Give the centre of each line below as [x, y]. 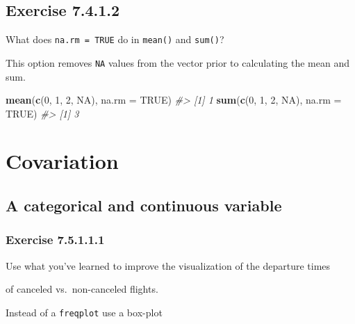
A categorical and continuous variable [144, 205]
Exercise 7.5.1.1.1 [55, 240]
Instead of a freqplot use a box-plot [84, 312]
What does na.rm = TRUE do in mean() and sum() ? [115, 39]
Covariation [62, 161]
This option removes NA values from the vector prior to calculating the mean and [178, 62]
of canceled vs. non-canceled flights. [82, 289]
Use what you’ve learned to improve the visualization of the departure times [168, 265]
